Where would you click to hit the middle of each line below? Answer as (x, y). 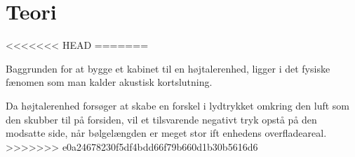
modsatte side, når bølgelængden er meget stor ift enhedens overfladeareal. (166, 133)
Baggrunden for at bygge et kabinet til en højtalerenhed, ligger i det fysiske (168, 68)
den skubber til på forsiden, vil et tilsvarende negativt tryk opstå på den (161, 119)
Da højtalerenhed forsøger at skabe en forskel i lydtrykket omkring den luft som (177, 105)
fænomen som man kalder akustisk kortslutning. (109, 82)
